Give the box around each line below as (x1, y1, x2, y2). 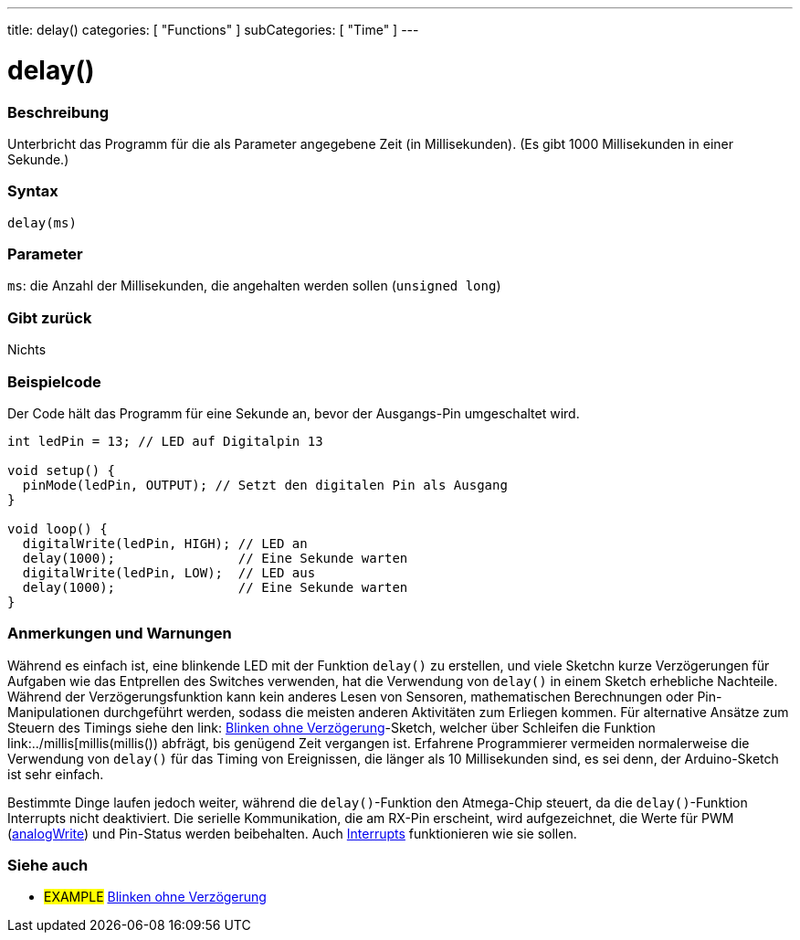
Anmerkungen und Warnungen (7, 624, 232, 643)
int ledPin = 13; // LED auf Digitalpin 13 (7, 433, 323, 449)
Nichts (7, 342, 47, 358)
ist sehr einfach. (7, 766, 104, 782)
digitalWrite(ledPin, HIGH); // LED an (22, 535, 308, 551)
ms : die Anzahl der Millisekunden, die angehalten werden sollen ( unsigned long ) (7, 278, 501, 294)
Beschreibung (7, 102, 110, 121)
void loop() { (7, 521, 108, 536)
